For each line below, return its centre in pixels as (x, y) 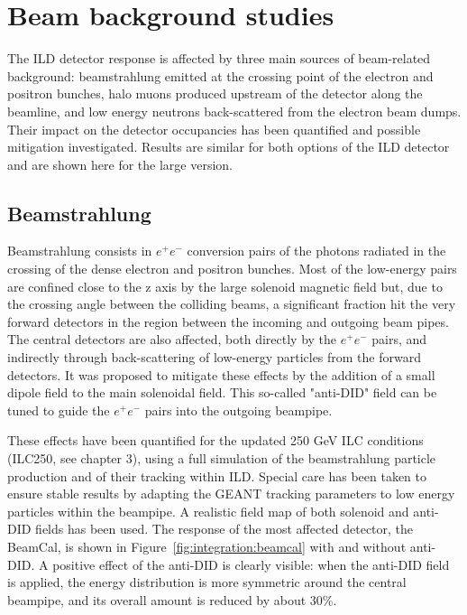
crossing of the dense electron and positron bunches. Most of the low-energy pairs (232, 269)
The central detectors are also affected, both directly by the (172, 339)
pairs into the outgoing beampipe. (238, 410)
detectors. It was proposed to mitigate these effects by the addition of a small (221, 374)
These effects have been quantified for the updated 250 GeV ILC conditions (215, 440)
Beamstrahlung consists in (80, 251)
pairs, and (399, 339)
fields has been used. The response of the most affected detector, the (224, 529)
